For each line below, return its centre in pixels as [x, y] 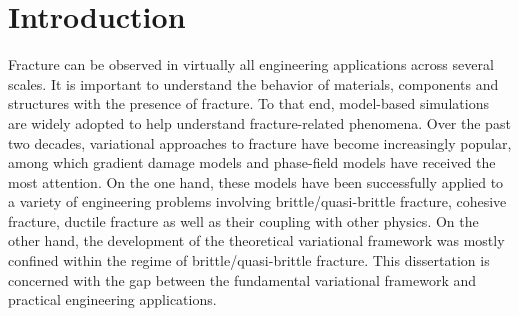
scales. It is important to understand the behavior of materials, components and [253, 83]
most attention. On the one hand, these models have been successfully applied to [256, 181]
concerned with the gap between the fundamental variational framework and [242, 279]
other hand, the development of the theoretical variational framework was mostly [256, 240]
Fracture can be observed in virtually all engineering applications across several [251, 64]
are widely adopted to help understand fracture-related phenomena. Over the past [259, 122]
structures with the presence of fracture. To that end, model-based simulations [248, 103]
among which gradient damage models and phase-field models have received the [252, 162]
